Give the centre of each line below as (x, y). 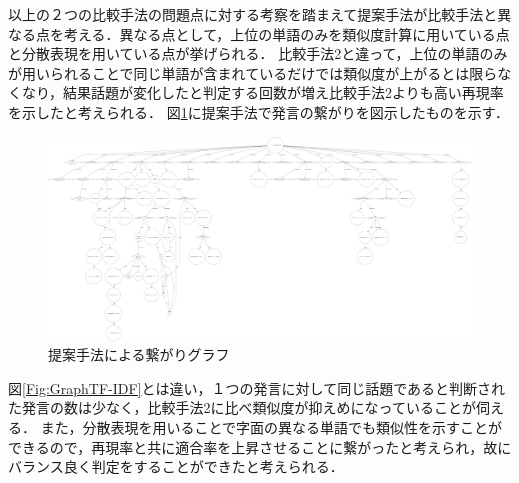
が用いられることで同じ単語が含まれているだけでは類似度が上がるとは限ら (253, 72)
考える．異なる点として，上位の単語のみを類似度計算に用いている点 (286, 33)
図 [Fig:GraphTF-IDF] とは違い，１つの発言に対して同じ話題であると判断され (257, 387)
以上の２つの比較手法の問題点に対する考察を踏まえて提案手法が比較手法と (253, 14)
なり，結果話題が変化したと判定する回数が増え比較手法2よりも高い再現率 (262, 92)
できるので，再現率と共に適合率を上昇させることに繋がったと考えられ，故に (260, 446)
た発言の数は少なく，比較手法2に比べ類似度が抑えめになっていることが (242, 407)
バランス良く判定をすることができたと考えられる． (176, 466)
